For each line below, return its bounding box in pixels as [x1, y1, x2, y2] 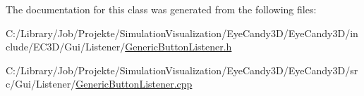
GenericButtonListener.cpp [75, 76, 193, 91]
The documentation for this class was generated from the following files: [6, 2, 317, 16]
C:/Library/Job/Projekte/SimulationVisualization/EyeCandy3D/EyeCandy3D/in [6, 25, 358, 40]
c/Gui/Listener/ [6, 76, 76, 91]
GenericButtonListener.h [125, 39, 232, 54]
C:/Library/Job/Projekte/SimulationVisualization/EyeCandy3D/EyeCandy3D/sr [6, 62, 358, 77]
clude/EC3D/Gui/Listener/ [6, 39, 126, 54]
